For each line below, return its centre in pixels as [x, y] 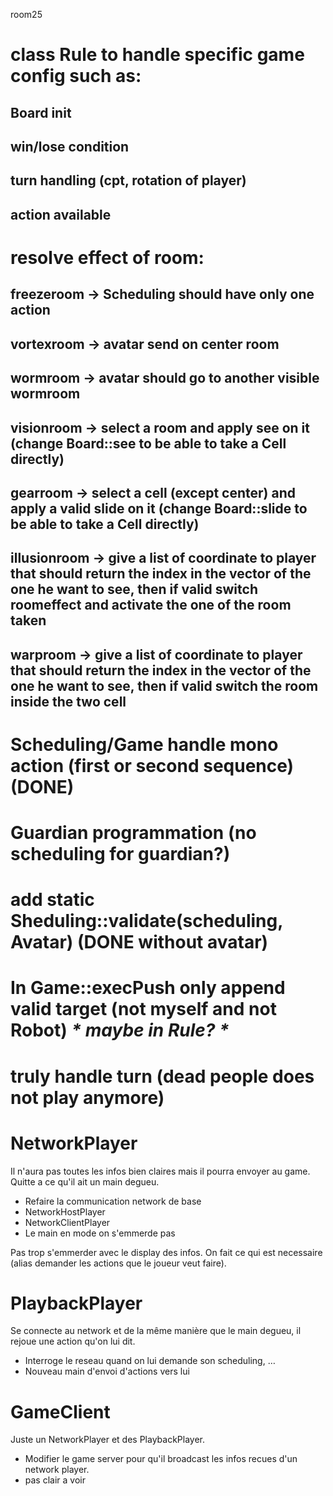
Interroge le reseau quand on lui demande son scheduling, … [150, 1361]
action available [61, 214]
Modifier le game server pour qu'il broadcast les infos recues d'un [161, 1459]
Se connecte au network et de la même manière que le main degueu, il [156, 1331]
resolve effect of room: [107, 257]
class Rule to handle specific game [157, 55]
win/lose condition [70, 146]
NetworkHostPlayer [65, 1211]
